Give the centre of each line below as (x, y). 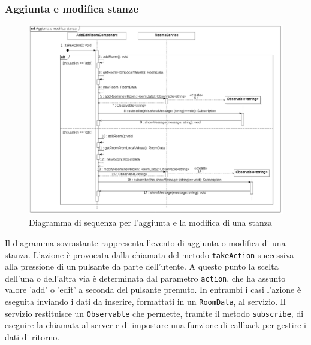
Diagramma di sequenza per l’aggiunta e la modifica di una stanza (151, 223)
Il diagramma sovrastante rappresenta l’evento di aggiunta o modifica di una (145, 242)
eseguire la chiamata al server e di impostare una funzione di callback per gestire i (155, 325)
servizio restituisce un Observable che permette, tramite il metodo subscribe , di (154, 313)
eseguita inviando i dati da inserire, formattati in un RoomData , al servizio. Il (145, 302)
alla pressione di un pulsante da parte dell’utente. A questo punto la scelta (142, 266)
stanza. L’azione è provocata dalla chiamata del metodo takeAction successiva (150, 254)
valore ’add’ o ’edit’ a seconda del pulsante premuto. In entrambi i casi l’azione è (153, 290)
